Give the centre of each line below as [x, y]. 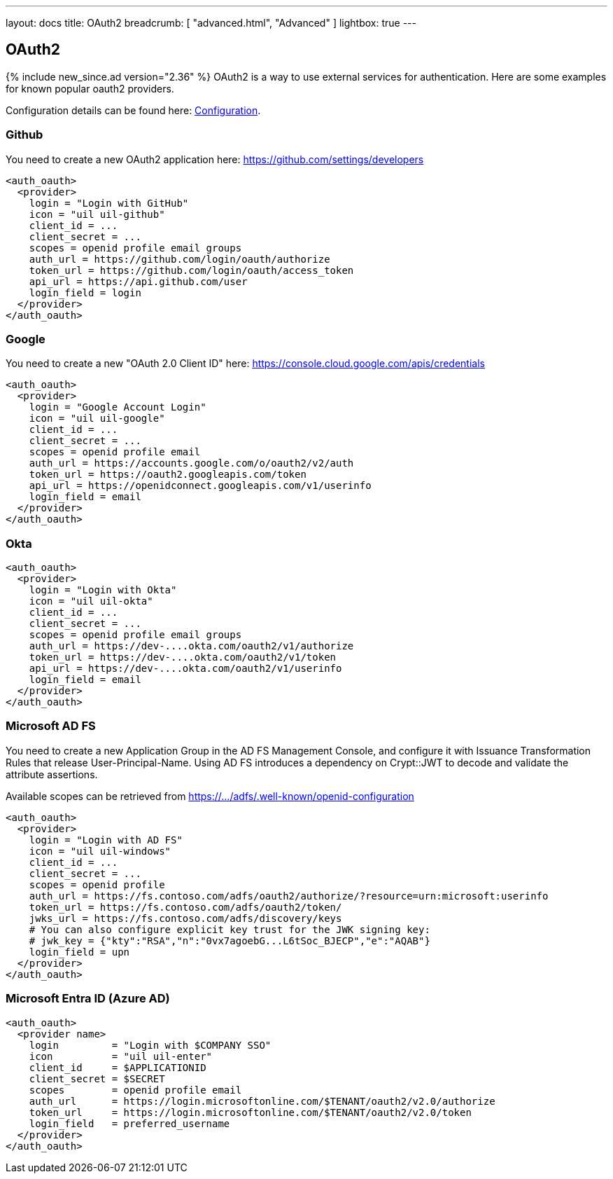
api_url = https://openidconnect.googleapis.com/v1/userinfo [200, 486]
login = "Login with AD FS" [106, 840]
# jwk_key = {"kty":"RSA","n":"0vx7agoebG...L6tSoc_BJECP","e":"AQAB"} [230, 940]
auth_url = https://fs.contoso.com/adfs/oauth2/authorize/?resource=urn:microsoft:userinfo [289, 896]
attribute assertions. [52, 774]
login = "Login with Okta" [103, 590]
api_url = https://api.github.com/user [138, 281]
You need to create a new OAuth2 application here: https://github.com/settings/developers [215, 159]
